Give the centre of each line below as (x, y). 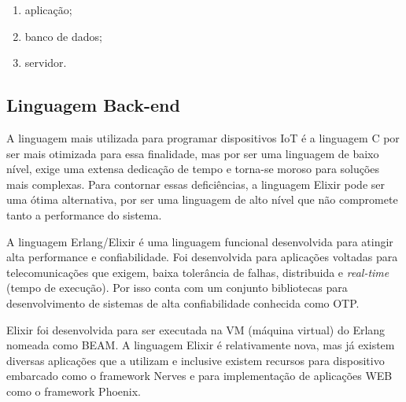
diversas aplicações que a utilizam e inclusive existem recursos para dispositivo (196, 360)
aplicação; (48, 9)
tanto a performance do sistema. (84, 214)
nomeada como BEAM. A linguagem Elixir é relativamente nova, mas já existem (201, 345)
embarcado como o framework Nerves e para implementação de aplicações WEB (199, 376)
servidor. (46, 63)
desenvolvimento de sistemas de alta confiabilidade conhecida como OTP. (183, 302)
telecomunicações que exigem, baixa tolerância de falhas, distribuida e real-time (198, 272)
